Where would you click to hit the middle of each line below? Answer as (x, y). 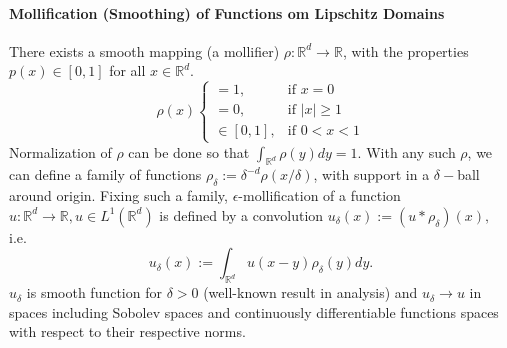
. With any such (406, 151)
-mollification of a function (319, 195)
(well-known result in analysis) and (310, 292)
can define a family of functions (105, 174)
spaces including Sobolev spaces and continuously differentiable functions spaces (254, 311)
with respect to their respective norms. (127, 331)
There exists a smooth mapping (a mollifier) (144, 50)
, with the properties (405, 50)
